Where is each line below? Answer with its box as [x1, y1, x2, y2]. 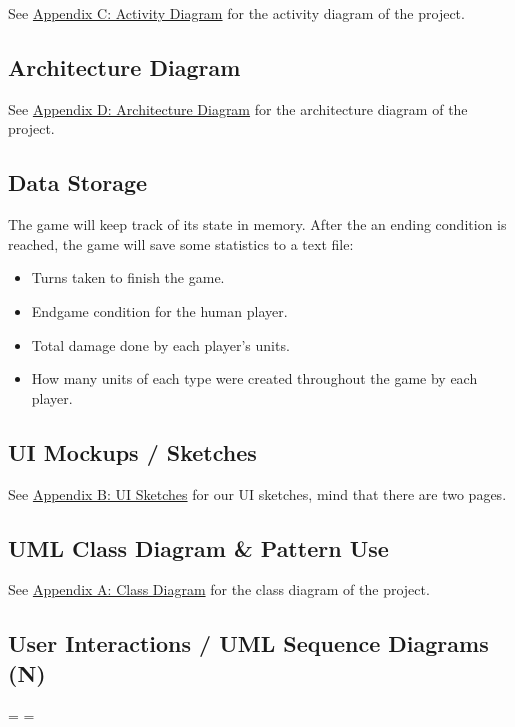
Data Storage [8, 167, 148, 198]
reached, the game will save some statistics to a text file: [8, 233, 354, 254]
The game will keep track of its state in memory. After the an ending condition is [8, 214, 507, 235]
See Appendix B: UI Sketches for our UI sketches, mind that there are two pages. [8, 483, 507, 504]
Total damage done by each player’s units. [31, 334, 290, 355]
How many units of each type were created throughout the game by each [31, 368, 478, 389]
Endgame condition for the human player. [31, 300, 288, 321]
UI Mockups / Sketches [8, 436, 257, 467]
